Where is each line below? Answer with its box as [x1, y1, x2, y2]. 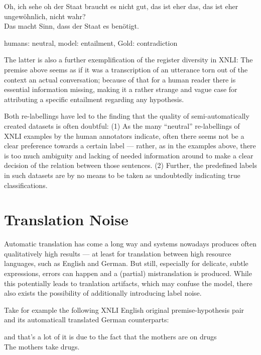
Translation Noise [4, 209, 128, 230]
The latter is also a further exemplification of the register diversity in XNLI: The [4, 54, 253, 65]
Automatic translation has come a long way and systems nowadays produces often [4, 238, 257, 249]
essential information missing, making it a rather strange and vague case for [4, 84, 237, 95]
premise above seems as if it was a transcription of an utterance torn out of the [4, 64, 248, 74]
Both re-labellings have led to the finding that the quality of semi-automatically [4, 111, 249, 121]
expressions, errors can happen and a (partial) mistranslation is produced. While [4, 268, 252, 278]
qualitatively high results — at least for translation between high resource [4, 248, 231, 258]
